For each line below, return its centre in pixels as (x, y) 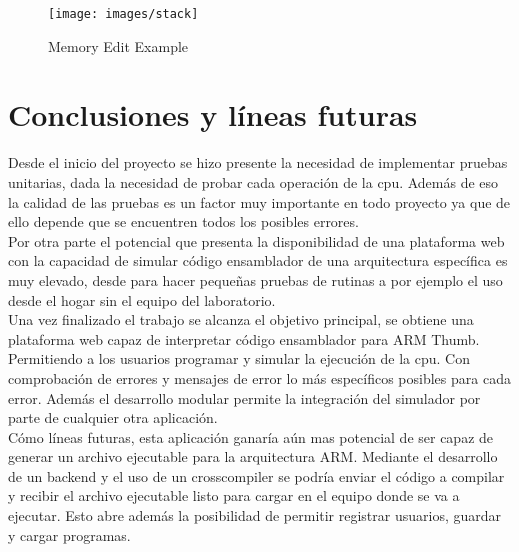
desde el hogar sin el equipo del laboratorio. (142, 299)
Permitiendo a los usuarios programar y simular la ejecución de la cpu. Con (239, 358)
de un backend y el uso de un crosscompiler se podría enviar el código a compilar (256, 475)
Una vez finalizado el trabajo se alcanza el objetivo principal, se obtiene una (241, 319)
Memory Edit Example (118, 45)
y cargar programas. (69, 534)
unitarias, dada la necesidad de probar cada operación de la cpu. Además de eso (253, 181)
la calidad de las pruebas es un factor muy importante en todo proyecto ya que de (259, 201)
